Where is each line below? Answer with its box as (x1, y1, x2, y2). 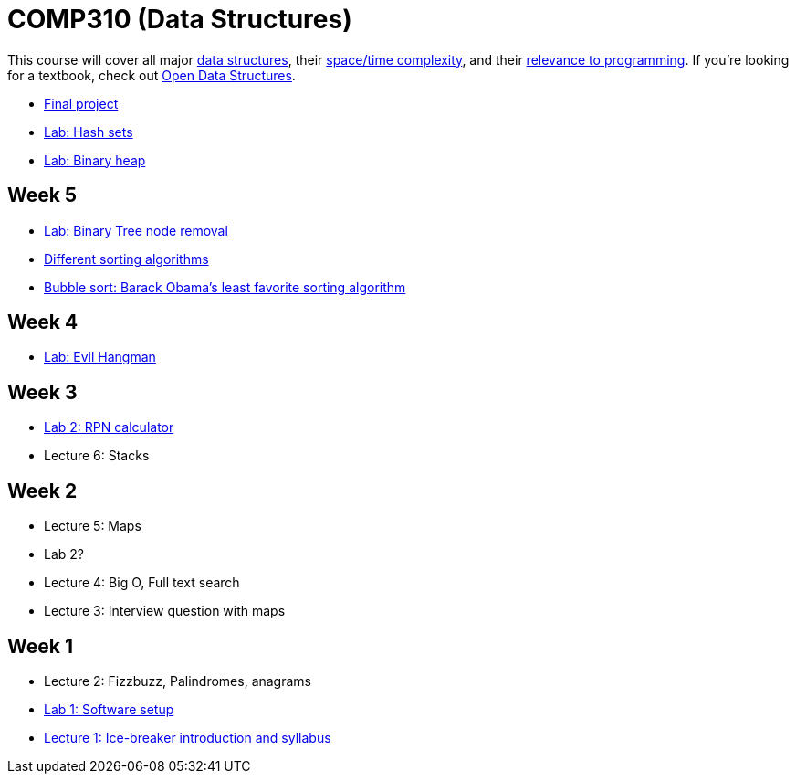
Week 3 (7, 380, 78, 404)
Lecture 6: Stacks (44, 448, 150, 464)
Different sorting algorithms (44, 250, 209, 267)
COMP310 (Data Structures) (7, 4, 352, 35)
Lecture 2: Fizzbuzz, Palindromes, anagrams (44, 672, 311, 689)
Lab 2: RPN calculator (44, 419, 174, 436)
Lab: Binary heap (44, 152, 146, 168)
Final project (44, 95, 119, 111)
